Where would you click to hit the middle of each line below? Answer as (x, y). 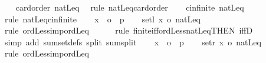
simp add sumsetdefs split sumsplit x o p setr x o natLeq (133, 42)
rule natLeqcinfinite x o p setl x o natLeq (102, 19)
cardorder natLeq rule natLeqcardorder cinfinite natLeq (130, 7)
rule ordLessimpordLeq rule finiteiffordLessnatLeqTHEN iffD (129, 30)
